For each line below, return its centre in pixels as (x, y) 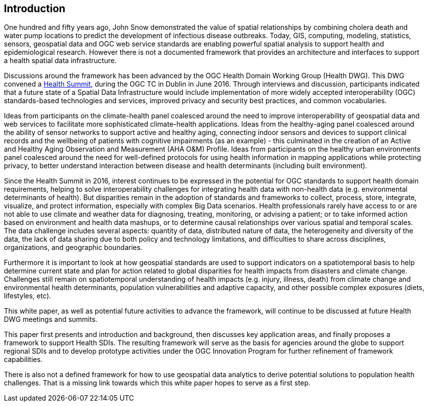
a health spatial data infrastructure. (60, 61)
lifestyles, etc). (28, 296)
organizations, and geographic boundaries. (73, 248)
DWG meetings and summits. (51, 319)
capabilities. (23, 360)
